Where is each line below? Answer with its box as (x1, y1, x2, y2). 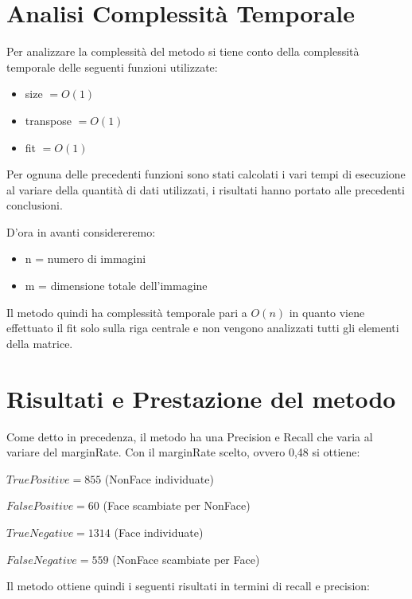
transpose (25, 112, 72, 128)
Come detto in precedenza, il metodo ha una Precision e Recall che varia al (6, 428, 373, 444)
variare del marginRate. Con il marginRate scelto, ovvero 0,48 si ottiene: (6, 444, 360, 460)
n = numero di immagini (25, 250, 146, 267)
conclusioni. (6, 197, 63, 213)
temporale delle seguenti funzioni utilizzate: (6, 58, 218, 75)
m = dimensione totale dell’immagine (25, 277, 208, 294)
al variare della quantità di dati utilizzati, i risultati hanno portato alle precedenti (6, 181, 405, 198)
